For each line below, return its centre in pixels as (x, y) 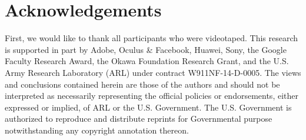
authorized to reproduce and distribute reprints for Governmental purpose (139, 119)
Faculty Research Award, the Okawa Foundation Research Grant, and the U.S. (147, 61)
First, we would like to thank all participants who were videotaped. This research (152, 38)
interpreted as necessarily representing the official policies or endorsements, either (152, 96)
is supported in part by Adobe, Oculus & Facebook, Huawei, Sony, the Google (146, 49)
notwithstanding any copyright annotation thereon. (97, 130)
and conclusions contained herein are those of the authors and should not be (142, 84)
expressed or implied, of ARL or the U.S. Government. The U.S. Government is (148, 107)
